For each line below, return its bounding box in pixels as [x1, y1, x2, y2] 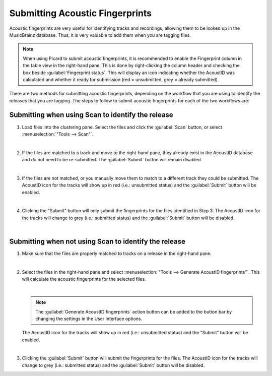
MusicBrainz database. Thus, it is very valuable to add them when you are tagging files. [9, 32, 191, 38]
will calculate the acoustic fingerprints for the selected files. [22, 276, 146, 282]
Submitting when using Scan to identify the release [9, 111, 173, 119]
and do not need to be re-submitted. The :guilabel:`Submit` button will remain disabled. [22, 157, 202, 163]
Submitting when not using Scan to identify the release [9, 237, 186, 246]
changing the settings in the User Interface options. [35, 316, 143, 322]
